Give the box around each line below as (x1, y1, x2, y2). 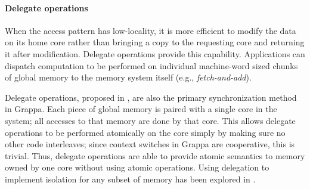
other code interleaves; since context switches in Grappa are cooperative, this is (5, 138, 295, 150)
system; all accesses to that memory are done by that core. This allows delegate (5, 114, 296, 126)
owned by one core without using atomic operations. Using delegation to (5, 161, 269, 173)
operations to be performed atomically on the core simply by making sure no (5, 126, 286, 138)
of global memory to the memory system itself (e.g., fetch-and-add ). (5, 71, 252, 83)
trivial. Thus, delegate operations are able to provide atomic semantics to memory (5, 149, 305, 162)
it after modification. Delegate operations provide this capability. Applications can (5, 47, 305, 60)
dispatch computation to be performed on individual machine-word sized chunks (5, 59, 298, 72)
